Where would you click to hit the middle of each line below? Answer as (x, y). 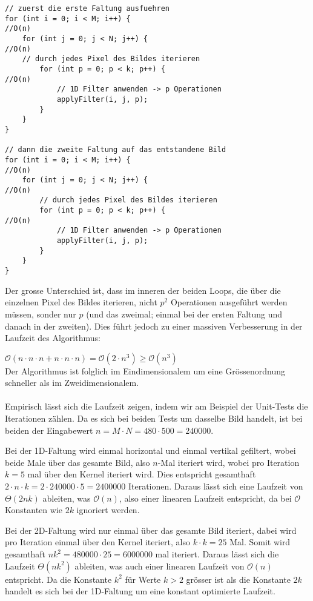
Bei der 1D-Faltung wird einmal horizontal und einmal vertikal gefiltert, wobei (150, 450)
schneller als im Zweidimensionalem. (72, 383)
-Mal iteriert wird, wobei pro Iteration (229, 462)
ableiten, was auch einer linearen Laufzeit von (160, 566)
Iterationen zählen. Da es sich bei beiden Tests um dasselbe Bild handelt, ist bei (154, 418)
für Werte (143, 579)
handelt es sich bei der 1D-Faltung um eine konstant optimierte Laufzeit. (140, 591)
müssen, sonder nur (41, 314)
